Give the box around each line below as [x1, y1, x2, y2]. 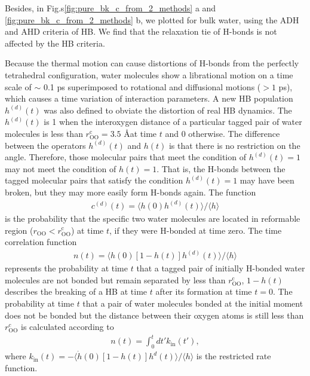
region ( [5, 224, 33, 236]
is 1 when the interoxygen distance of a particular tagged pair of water [44, 115, 302, 128]
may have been [240, 174, 294, 187]
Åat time [124, 127, 157, 139]
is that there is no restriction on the [168, 139, 300, 151]
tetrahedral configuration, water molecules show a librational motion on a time [5, 68, 293, 81]
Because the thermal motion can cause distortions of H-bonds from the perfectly [5, 57, 299, 69]
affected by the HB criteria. [5, 36, 105, 49]
